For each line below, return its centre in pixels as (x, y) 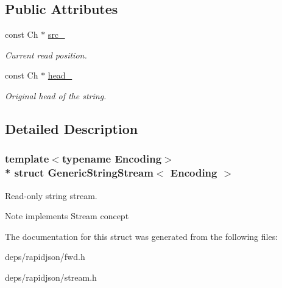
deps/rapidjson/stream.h (51, 277)
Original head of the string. (56, 95)
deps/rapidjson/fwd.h (45, 257)
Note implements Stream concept (67, 216)
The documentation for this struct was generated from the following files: (142, 236)
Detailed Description (72, 128)
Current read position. (46, 54)
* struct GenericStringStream (79, 173)
